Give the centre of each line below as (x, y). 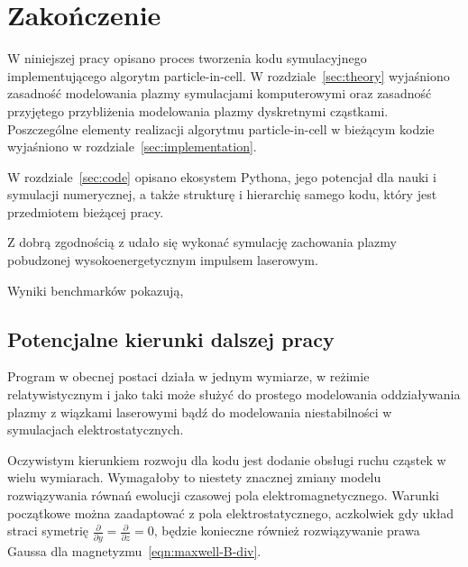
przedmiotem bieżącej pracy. (86, 211)
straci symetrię (48, 530)
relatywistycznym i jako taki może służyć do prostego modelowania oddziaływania (234, 394)
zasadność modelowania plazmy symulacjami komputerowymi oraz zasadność (220, 93)
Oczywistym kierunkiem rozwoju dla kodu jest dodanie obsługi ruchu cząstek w (227, 459)
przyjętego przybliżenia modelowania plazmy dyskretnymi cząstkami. (198, 110)
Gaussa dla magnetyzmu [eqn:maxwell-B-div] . (134, 550)
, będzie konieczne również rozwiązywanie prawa (287, 530)
